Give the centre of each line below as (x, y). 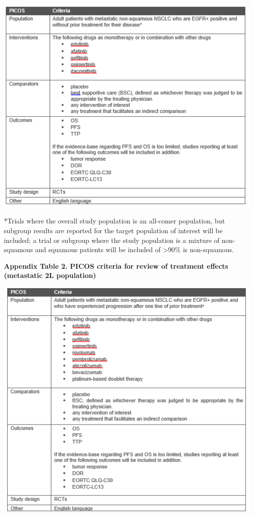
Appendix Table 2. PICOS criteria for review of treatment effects (116, 266)
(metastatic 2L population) (50, 275)
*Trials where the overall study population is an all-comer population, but (115, 221)
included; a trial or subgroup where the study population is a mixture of (112, 240)
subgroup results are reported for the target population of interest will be (113, 230)
